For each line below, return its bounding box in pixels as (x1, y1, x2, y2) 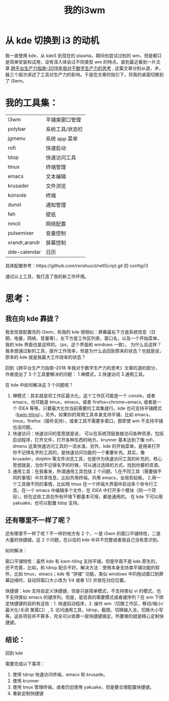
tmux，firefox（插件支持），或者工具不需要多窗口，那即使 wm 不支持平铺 (12, 417, 163, 424)
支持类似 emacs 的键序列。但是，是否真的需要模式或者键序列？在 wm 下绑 (9, 594, 164, 600)
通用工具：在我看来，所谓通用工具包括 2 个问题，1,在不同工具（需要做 (12, 468, 157, 474)
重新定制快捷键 (12, 690, 44, 696)
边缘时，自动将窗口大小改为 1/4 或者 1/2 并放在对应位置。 (9, 577, 128, 583)
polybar (8, 125, 26, 132)
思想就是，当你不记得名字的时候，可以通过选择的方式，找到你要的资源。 (12, 462, 162, 468)
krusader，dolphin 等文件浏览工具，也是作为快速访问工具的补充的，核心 (12, 455, 162, 462)
